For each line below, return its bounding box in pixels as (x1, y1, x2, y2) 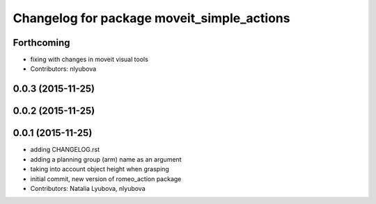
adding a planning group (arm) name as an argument (30, 155, 182, 163)
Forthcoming (13, 37, 70, 49)
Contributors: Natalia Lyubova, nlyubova (30, 184, 146, 192)
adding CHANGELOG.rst (30, 146, 100, 154)
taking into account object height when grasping (30, 165, 170, 173)
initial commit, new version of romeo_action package (30, 174, 182, 183)
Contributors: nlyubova (30, 65, 97, 73)
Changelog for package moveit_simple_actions (13, 10, 290, 26)
